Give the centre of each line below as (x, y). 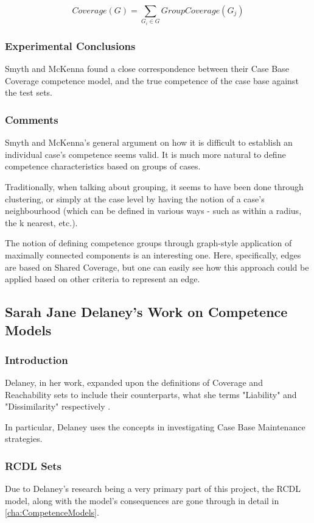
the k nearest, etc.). (41, 222)
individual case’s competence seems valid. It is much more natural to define (145, 154)
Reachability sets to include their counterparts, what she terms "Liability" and (151, 394)
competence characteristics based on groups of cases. (103, 166)
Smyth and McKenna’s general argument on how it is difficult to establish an (149, 142)
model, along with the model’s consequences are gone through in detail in (142, 500)
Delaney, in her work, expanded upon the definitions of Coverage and (134, 382)
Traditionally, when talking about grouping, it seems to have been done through (154, 186)
